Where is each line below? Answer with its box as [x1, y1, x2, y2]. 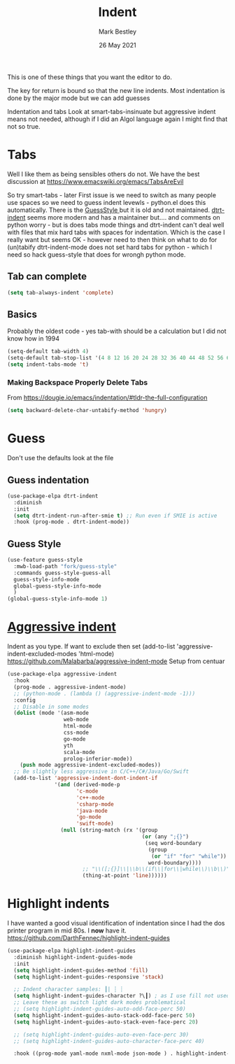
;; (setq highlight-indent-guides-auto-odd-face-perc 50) [13, 1005, 187, 1013]
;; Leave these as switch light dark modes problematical [13, 999, 187, 1006]
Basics [7, 308, 37, 320]
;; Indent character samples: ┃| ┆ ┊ [13, 986, 124, 993]
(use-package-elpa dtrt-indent [7, 492, 99, 499]
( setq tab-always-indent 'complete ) [7, 289, 114, 296]
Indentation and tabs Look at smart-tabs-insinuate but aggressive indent [7, 107, 216, 115]
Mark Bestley [98, 27, 137, 36]
